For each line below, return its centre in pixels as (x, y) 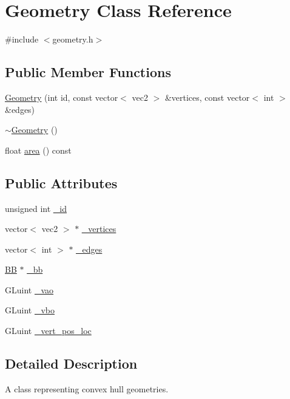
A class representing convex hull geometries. (87, 388)
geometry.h (73, 39)
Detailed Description (71, 363)
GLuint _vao (29, 289)
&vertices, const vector (207, 97)
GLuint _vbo (30, 310)
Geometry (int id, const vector (62, 97)
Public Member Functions (88, 72)
